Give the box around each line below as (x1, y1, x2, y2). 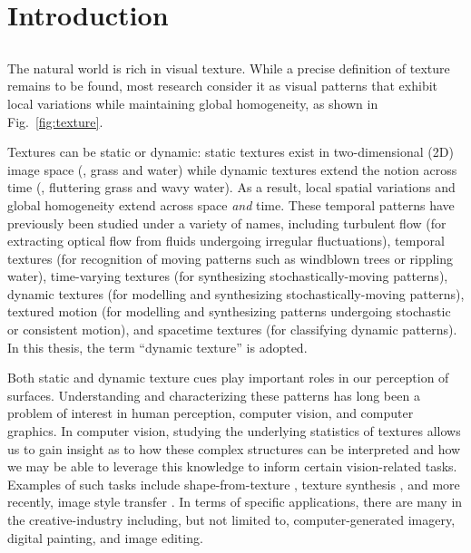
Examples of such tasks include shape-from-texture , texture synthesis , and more (7, 474, 460, 493)
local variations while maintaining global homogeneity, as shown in (7, 93, 378, 112)
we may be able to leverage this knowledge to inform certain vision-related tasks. (7, 457, 457, 476)
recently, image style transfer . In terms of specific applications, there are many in (7, 492, 463, 511)
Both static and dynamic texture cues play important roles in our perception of (7, 368, 449, 387)
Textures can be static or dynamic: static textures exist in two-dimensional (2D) (7, 142, 454, 161)
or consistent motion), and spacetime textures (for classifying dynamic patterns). (7, 320, 457, 339)
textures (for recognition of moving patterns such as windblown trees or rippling (7, 248, 454, 267)
